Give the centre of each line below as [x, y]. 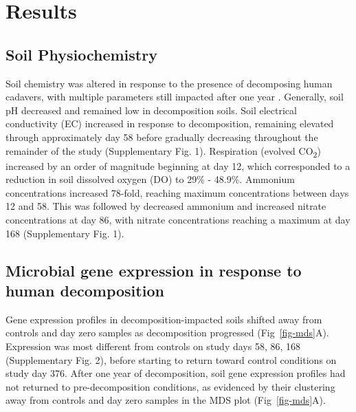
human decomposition [85, 291]
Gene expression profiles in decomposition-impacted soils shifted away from [164, 319]
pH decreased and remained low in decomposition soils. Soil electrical [151, 110]
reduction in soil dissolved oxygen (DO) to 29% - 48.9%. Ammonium [150, 179]
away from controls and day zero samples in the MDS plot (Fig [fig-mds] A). [166, 400]
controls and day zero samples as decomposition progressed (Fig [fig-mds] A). [167, 333]
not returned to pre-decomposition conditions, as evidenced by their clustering [170, 386]
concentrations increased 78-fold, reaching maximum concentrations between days [177, 192]
